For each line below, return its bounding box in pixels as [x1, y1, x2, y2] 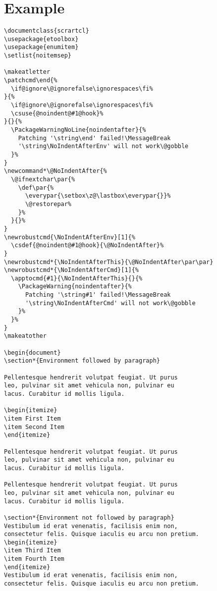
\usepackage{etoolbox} [4, 35, 79, 43]
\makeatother [4, 332, 47, 340]
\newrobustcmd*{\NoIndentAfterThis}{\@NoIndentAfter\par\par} [4, 258, 214, 266]
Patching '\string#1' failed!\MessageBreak [25, 291, 171, 299]
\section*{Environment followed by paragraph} [4, 357, 160, 365]
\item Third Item [4, 547, 61, 554]
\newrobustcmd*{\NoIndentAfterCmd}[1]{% [4, 267, 139, 274]
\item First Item [4, 415, 61, 422]
